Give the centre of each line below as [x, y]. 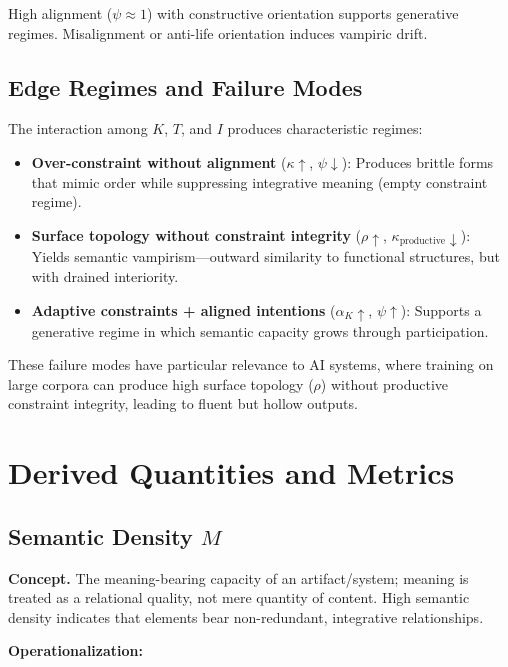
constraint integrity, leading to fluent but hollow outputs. [183, 403]
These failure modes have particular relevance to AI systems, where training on [251, 364]
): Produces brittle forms [417, 161]
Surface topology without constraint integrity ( [196, 234]
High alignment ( [60, 13]
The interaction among [78, 128]
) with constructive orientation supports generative [302, 13]
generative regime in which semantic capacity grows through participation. [260, 330]
